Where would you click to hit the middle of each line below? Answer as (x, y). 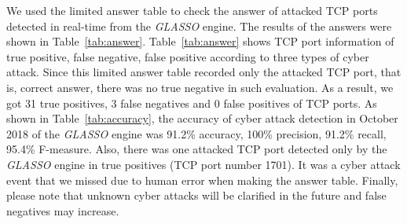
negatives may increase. (63, 210)
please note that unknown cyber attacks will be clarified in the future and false (196, 195)
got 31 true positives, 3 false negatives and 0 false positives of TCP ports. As (192, 103)
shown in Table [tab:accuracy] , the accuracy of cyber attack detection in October (202, 118)
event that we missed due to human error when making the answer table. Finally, (202, 180)
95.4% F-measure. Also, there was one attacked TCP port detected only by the (197, 149)
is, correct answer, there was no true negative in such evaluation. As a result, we (200, 87)
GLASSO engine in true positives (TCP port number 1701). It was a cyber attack (203, 164)
